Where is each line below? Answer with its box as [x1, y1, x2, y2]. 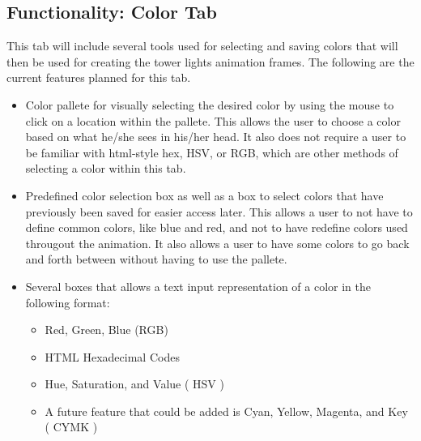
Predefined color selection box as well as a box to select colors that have [25, 186, 384, 203]
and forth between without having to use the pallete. [25, 250, 287, 268]
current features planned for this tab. [6, 69, 191, 86]
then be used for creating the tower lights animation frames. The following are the [6, 53, 415, 70]
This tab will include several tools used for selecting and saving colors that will [6, 37, 398, 54]
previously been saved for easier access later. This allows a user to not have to [25, 203, 413, 220]
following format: [25, 293, 110, 310]
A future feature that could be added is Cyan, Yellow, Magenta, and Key [45, 402, 408, 419]
